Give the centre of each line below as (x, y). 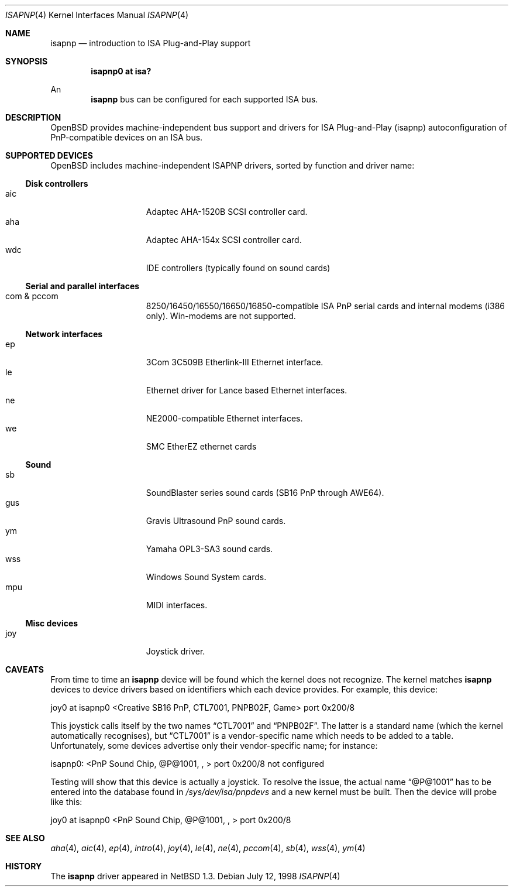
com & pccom (32, 296)
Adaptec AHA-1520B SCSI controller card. (227, 212)
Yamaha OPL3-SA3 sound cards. (209, 549)
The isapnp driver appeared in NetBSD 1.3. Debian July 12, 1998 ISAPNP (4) (195, 876)
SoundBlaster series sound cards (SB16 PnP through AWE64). (265, 493)
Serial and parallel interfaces (82, 286)
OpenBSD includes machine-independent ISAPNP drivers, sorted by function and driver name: (233, 165)
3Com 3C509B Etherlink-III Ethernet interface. (235, 362)
